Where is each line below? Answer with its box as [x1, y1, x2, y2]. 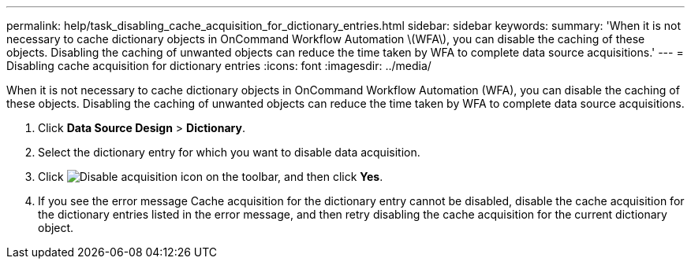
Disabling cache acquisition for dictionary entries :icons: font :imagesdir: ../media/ [6, 59, 431, 72]
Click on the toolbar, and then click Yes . [38, 170, 383, 183]
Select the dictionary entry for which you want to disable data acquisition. [38, 145, 420, 159]
